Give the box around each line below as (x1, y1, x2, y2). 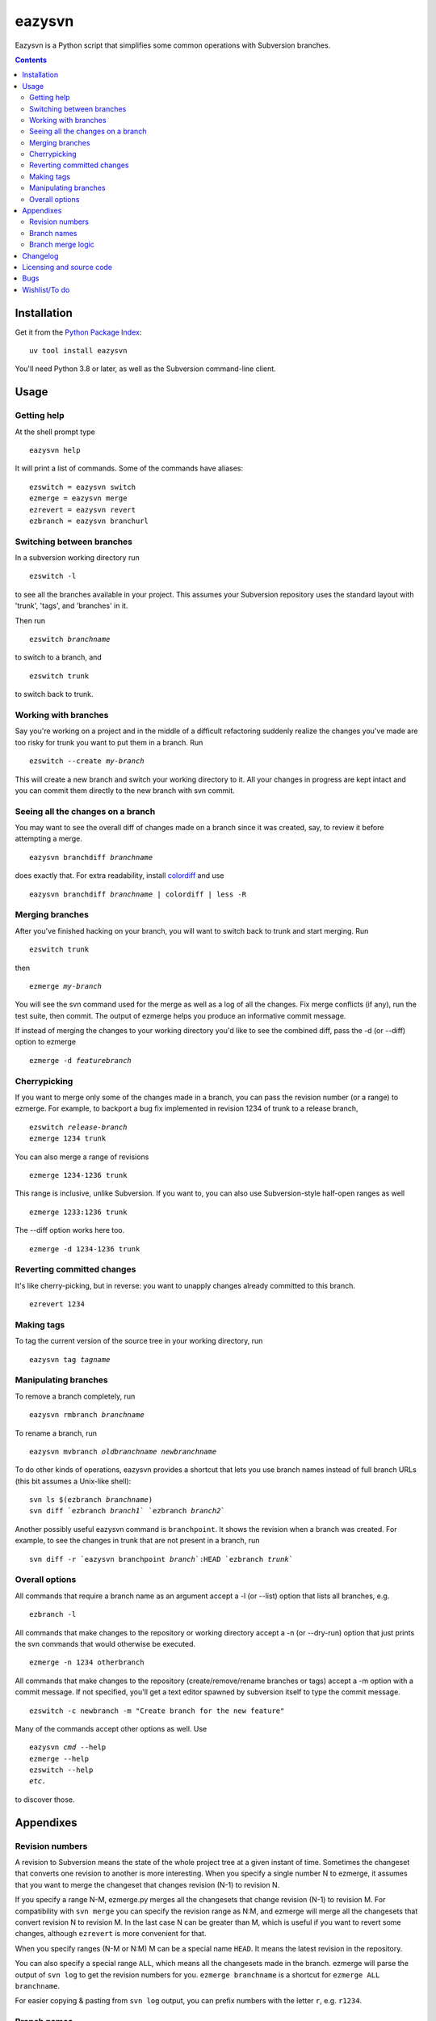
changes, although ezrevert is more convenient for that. (15, 1929, 207, 1939)
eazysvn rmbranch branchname (29, 1411, 145, 1420)
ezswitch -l (29, 572, 77, 581)
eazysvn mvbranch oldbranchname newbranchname (29, 1447, 217, 1456)
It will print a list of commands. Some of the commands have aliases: (15, 463, 244, 473)
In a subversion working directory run (15, 553, 140, 563)
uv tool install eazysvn (29, 346, 128, 356)
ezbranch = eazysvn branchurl (29, 516, 149, 525)
